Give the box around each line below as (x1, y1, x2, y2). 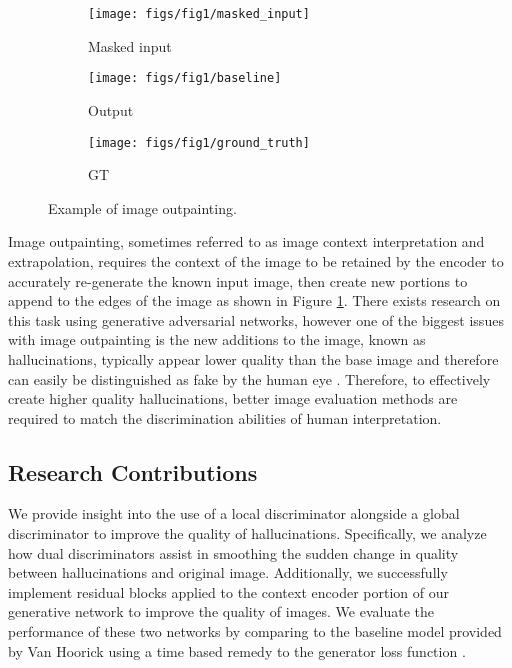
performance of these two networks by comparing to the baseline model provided (8, 621, 502, 642)
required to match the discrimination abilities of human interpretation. (8, 407, 442, 428)
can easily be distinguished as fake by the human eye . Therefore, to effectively (8, 368, 491, 389)
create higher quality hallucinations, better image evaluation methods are (8, 388, 458, 409)
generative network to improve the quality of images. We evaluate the (8, 601, 434, 622)
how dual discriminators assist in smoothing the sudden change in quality (8, 542, 459, 563)
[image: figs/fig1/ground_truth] (88, 135, 310, 150)
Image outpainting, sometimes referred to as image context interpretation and (8, 231, 485, 252)
